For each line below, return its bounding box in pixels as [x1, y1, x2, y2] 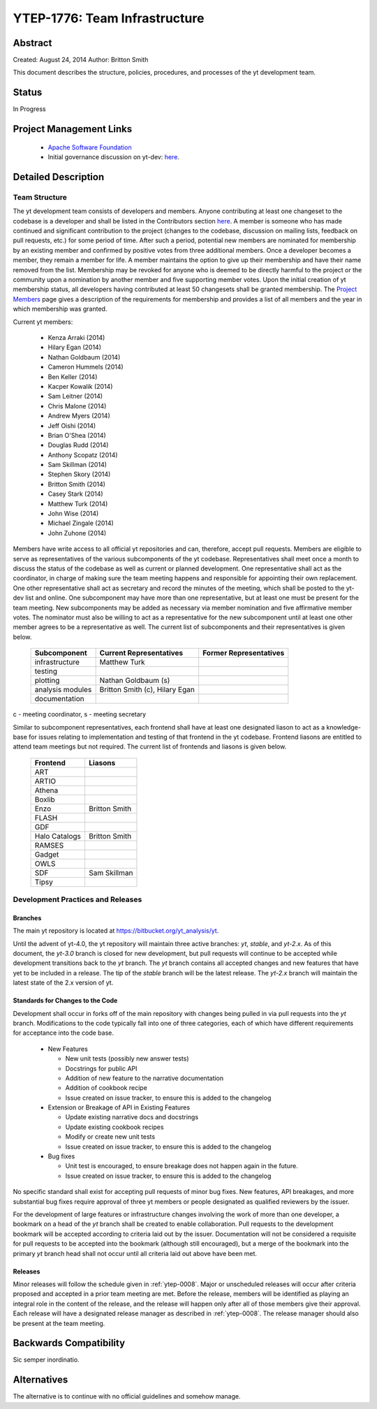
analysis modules [34, 685, 92, 695]
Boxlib [34, 795, 55, 804]
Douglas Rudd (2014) [47, 441, 109, 450]
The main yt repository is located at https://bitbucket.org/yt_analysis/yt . [13, 927, 219, 935]
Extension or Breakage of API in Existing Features [47, 1103, 191, 1112]
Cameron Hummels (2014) [47, 363, 124, 371]
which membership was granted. [13, 304, 108, 313]
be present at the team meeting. [13, 1319, 105, 1327]
